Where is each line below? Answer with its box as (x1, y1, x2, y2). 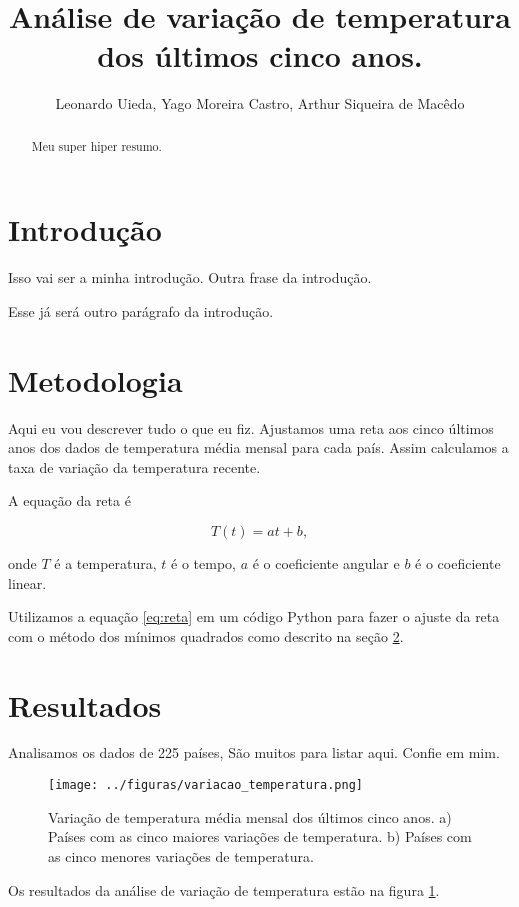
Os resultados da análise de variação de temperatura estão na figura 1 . (8, 879, 440, 900)
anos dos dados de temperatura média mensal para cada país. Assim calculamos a (8, 437, 509, 458)
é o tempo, (171, 552, 236, 573)
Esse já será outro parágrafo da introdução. (8, 300, 274, 321)
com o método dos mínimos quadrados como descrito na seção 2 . (8, 625, 404, 646)
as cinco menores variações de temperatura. (48, 845, 314, 866)
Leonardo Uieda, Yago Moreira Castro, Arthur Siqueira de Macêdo (55, 93, 465, 114)
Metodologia (8, 359, 183, 400)
